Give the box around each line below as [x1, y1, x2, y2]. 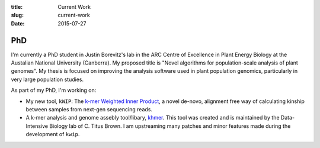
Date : [11, 20, 25, 27]
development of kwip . [25, 131, 80, 138]
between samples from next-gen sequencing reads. [25, 106, 152, 113]
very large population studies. [11, 76, 84, 83]
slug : [11, 12, 24, 19]
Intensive [25, 122, 49, 130]
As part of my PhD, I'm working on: [11, 86, 97, 94]
